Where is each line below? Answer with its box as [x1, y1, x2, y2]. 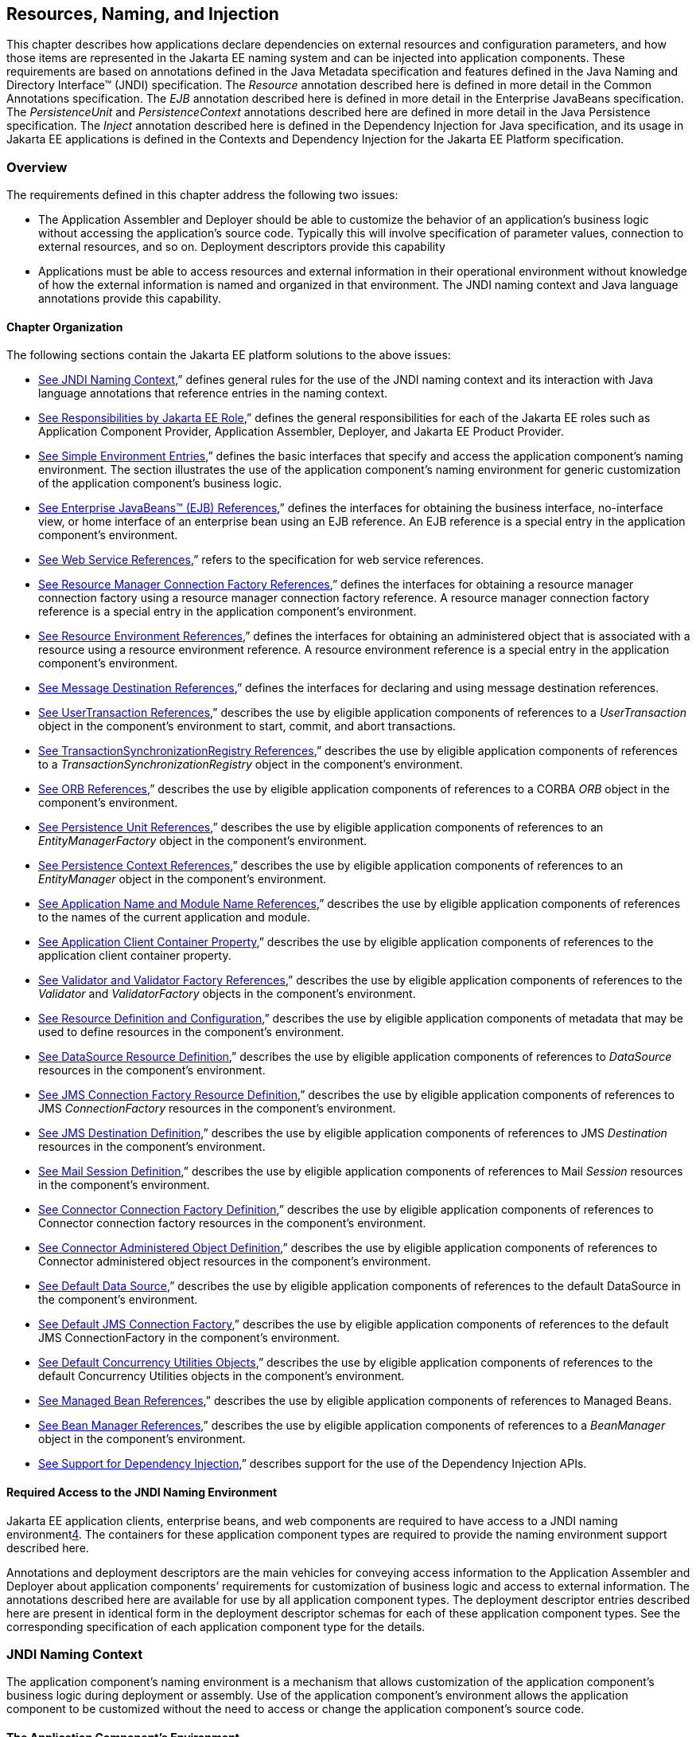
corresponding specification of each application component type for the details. [6, 1619, 426, 1633]
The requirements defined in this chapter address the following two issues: [6, 188, 399, 202]
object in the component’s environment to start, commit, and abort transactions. [38, 719, 457, 734]
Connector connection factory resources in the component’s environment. [38, 1216, 426, 1230]
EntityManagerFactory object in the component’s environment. [38, 834, 367, 848]
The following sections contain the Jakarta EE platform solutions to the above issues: [6, 348, 451, 362]
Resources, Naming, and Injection [6, 4, 279, 24]
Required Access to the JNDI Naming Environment [6, 1485, 278, 1499]
